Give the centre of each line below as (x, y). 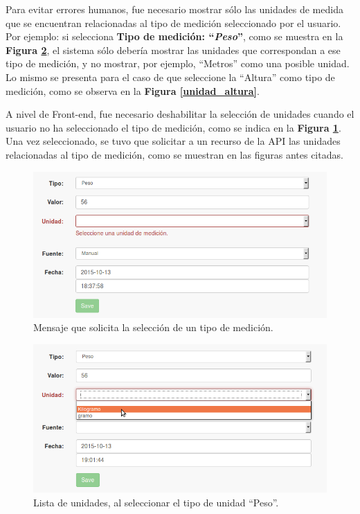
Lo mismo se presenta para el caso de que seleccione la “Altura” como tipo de (170, 77)
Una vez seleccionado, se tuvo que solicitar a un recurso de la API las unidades (173, 141)
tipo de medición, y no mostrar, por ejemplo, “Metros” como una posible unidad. (178, 63)
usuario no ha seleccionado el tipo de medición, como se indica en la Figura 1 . (173, 127)
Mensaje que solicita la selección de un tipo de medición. (153, 327)
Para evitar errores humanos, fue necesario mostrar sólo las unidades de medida (174, 9)
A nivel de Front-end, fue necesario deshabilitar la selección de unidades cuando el (180, 114)
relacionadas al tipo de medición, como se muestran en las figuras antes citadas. (174, 154)
